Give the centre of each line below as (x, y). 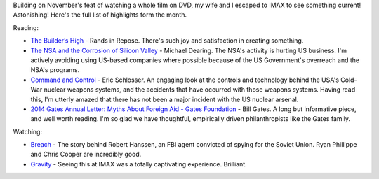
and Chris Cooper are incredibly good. (86, 155)
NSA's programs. (55, 70)
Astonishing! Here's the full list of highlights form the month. (100, 15)
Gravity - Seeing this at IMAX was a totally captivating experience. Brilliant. (139, 164)
